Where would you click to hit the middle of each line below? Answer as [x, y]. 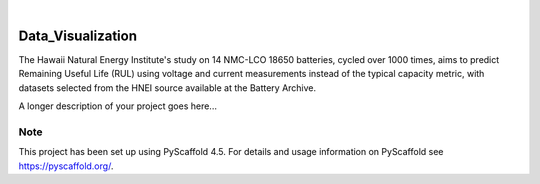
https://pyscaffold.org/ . [66, 166]
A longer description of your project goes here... [117, 106]
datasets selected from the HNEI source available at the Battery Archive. [167, 87]
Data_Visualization [78, 35]
